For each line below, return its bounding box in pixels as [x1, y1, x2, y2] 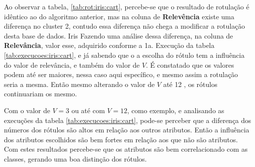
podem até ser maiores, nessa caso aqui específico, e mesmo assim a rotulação [4, 69, 238, 80]
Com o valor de [4, 105, 50, 115]
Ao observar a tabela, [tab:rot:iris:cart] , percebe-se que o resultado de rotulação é [4, 1, 250, 11]
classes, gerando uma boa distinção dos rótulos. [4, 153, 147, 164]
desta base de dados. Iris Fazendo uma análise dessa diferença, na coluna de [4, 30, 233, 41]
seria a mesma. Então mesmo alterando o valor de [4, 79, 155, 89]
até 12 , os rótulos [163, 79, 218, 89]
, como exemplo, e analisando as [127, 105, 224, 115]
